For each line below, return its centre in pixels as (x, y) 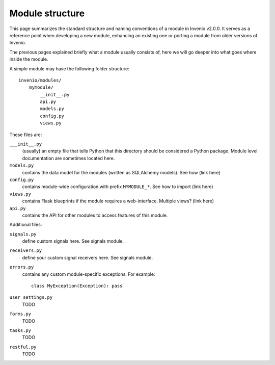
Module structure (47, 13)
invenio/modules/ (40, 80)
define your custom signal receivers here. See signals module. (87, 257)
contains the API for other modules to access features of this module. (95, 215)
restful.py (23, 347)
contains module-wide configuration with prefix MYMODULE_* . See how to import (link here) (118, 187)
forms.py (20, 314)
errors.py (22, 267)
